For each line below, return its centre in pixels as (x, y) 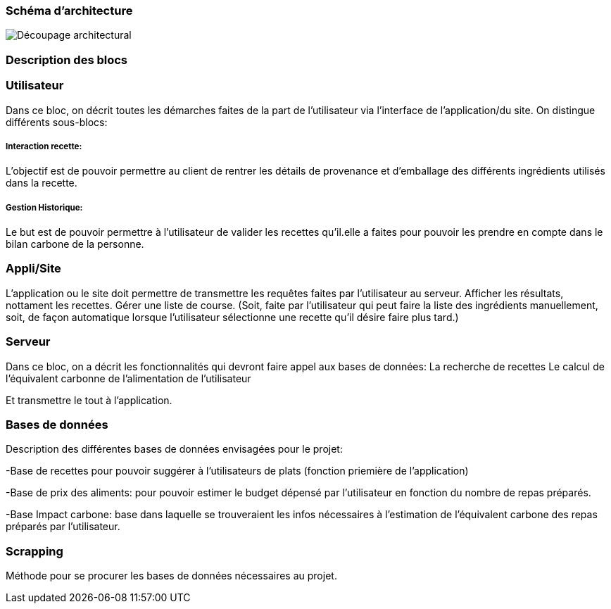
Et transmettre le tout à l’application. (89, 400)
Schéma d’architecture (69, 11)
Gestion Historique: (44, 207)
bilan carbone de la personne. (75, 244)
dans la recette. (42, 183)
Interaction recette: (44, 146)
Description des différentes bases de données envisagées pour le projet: (174, 449)
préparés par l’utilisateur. (63, 527)
